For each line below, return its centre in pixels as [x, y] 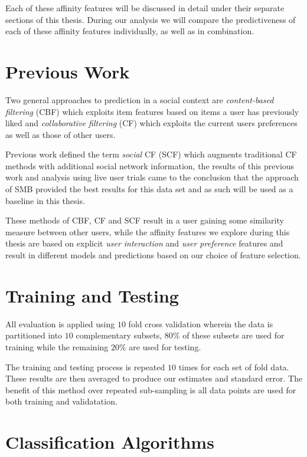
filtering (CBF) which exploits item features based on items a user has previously [152, 111]
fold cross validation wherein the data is [201, 323]
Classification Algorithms [110, 442]
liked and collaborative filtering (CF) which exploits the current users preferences [151, 123]
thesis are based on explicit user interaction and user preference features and [144, 243]
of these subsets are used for [233, 335]
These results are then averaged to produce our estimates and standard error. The [154, 378]
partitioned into [34, 335]
